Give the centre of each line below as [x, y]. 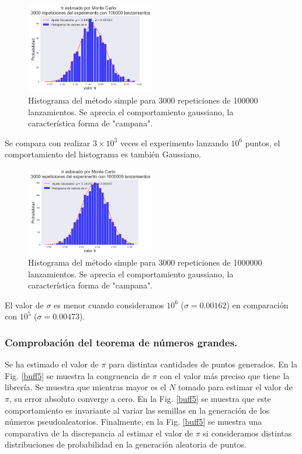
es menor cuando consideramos [109, 305]
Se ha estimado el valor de [52, 364]
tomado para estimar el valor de [235, 387]
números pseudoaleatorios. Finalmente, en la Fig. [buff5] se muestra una [133, 422]
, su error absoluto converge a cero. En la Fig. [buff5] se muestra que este [140, 399]
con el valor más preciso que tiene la [225, 375]
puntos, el [263, 142]
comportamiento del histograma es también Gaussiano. [103, 154]
